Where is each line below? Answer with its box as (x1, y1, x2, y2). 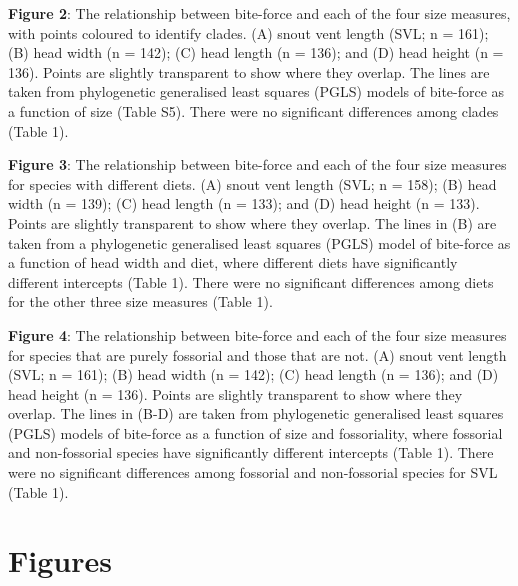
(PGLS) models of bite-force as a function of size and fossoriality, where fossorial (8, 422, 503, 443)
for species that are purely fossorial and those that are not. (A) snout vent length (8, 344, 507, 365)
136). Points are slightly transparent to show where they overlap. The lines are (8, 61, 490, 82)
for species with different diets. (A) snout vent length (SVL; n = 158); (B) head (8, 173, 497, 194)
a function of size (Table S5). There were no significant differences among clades (8, 100, 499, 121)
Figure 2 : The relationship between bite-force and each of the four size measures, (8, 3, 511, 23)
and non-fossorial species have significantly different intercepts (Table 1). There (8, 442, 494, 463)
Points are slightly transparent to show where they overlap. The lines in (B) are (8, 212, 497, 233)
